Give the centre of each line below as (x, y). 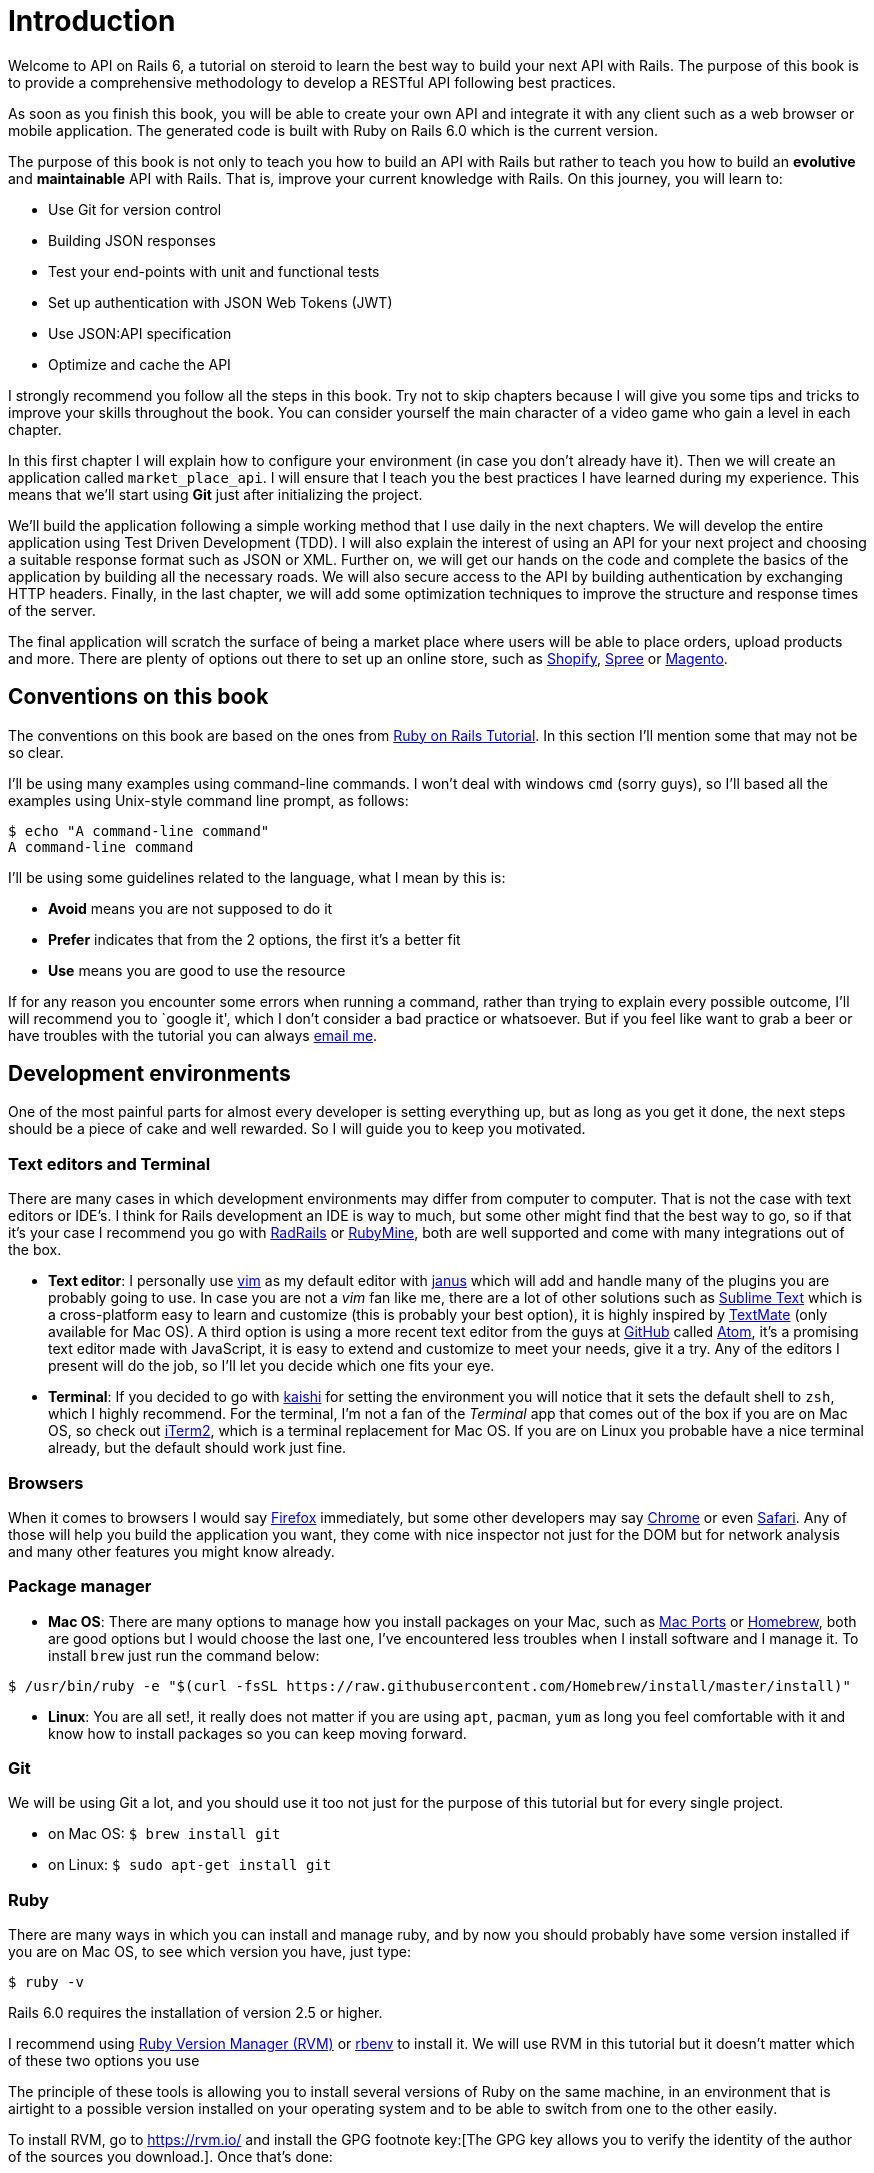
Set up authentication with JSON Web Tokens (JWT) (220, 302)
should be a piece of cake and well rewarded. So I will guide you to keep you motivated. (297, 1129)
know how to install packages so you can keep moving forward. (257, 1733)
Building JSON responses (132, 240)
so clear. (36, 752)
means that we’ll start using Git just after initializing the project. (215, 494)
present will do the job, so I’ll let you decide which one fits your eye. (271, 1366)
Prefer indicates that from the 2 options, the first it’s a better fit (254, 939)
